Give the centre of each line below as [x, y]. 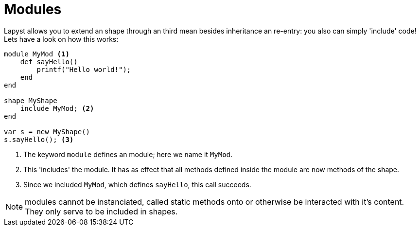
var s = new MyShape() [47, 132]
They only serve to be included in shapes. [101, 211]
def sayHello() [49, 62]
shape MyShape [31, 100]
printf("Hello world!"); [84, 69]
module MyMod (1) [37, 54]
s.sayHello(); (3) [39, 139]
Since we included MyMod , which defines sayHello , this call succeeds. [137, 184]
